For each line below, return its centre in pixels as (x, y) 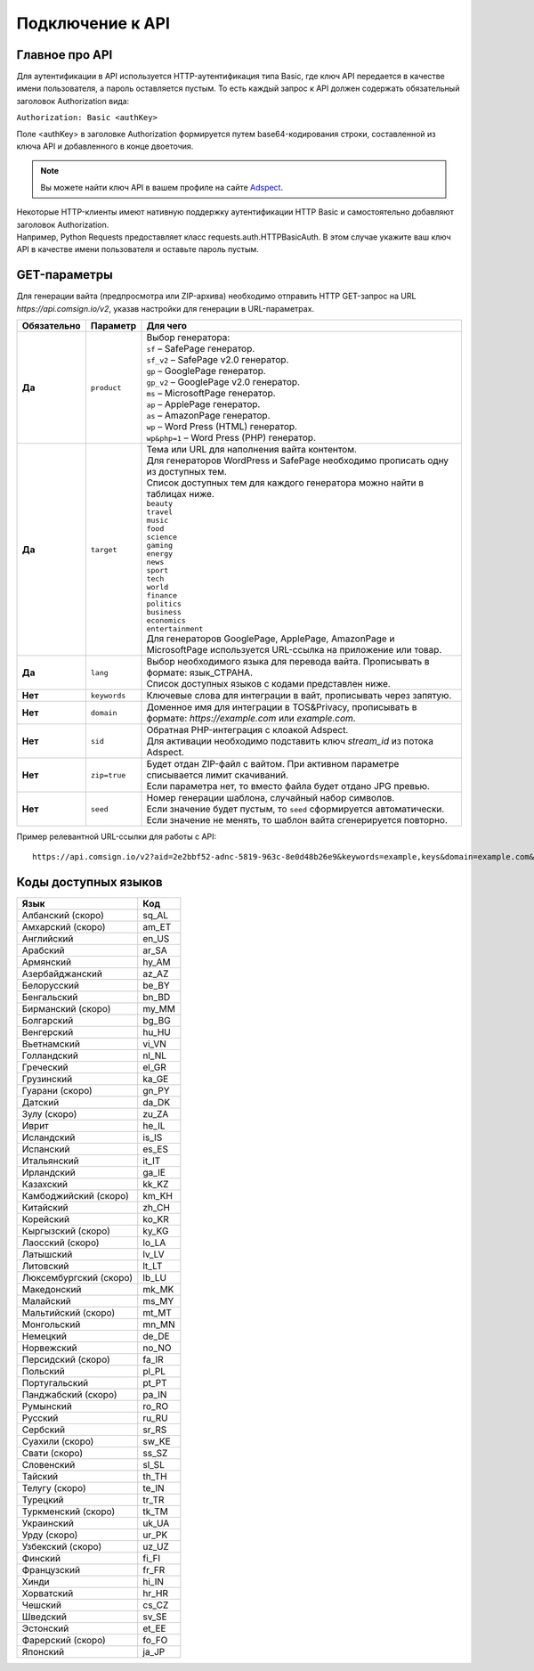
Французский (51, 1570)
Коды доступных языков (90, 882)
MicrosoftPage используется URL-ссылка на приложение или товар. (294, 650)
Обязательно (51, 326)
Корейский (46, 1219)
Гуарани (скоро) (57, 1091)
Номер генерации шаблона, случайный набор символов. (271, 798)
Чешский (42, 1605)
